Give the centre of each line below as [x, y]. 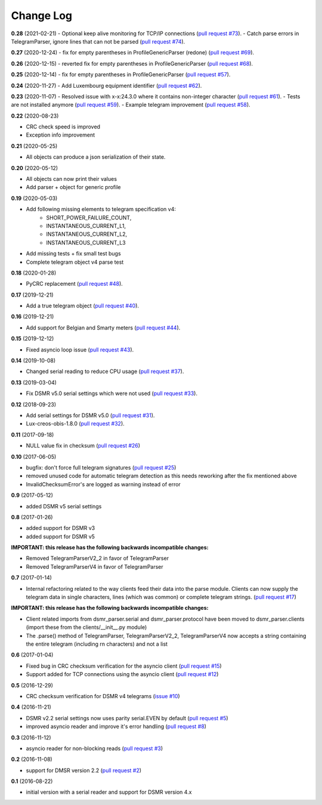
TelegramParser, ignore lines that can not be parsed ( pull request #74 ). [98, 41]
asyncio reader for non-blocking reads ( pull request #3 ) [95, 748]
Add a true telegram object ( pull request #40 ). [83, 306]
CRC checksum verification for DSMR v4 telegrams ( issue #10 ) [103, 696]
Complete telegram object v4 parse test [75, 262]
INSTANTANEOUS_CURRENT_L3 [86, 242]
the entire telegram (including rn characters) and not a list [97, 644]
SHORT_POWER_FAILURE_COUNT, [89, 217]
